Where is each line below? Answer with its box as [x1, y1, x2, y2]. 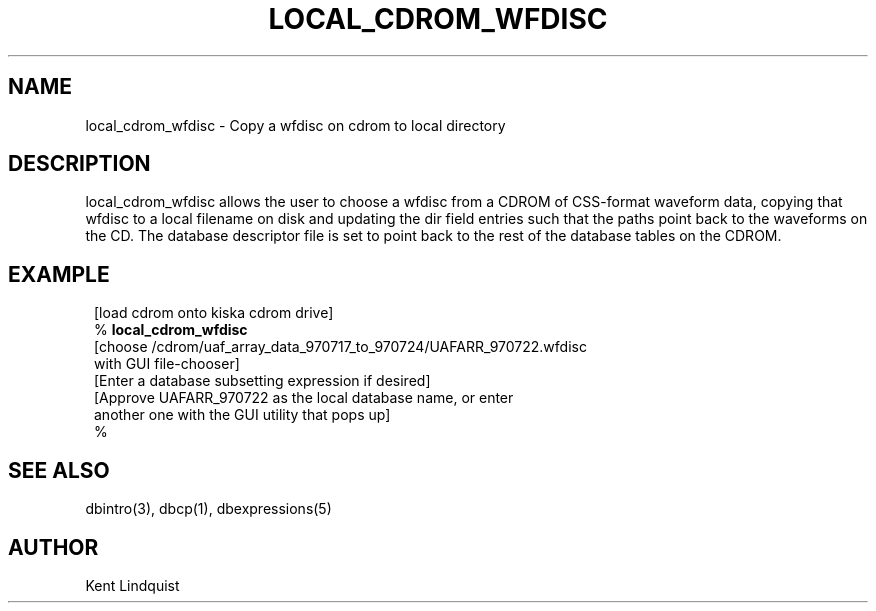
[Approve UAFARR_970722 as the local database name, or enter [94, 389, 514, 407]
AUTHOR [8, 534, 99, 560]
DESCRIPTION [8, 151, 151, 177]
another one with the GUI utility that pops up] [94, 406, 391, 424]
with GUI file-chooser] [94, 355, 240, 373]
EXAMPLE [8, 261, 110, 287]
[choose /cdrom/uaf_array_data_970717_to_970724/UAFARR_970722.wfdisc [94, 338, 587, 356]
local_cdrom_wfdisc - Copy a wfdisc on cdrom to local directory [85, 116, 506, 134]
